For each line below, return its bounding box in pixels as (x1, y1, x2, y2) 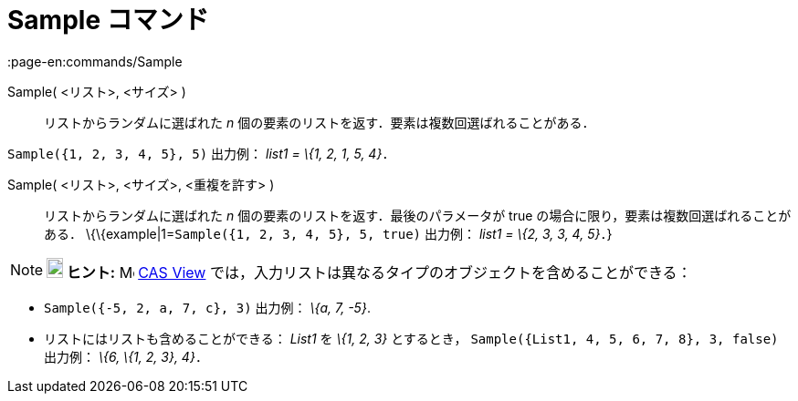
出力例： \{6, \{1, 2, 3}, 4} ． (44, 348, 208, 365)
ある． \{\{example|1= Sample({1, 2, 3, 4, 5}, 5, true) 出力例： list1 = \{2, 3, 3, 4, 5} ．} (44, 225, 613, 242)
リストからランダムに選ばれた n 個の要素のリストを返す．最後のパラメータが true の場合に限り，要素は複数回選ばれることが (44, 207, 792, 223)
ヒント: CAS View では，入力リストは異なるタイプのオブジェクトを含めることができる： (66, 262, 692, 282)
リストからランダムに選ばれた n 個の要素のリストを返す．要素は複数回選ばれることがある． (44, 114, 595, 130)
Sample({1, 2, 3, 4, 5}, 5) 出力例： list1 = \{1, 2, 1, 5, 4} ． (7, 145, 395, 161)
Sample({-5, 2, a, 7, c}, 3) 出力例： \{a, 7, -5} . (44, 299, 371, 315)
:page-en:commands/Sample (7, 53, 183, 69)
